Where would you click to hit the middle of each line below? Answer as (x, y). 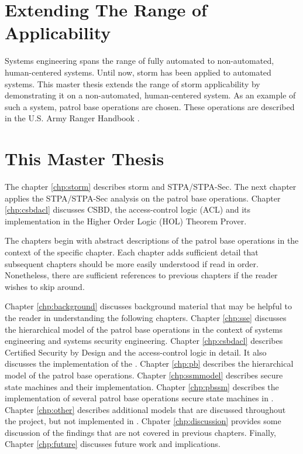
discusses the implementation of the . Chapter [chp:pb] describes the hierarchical (149, 363)
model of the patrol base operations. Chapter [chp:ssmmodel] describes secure (144, 375)
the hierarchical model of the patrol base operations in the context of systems (144, 329)
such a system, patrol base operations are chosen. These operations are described (150, 106)
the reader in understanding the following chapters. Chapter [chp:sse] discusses (146, 317)
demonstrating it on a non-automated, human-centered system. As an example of (150, 95)
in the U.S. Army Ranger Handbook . (72, 118)
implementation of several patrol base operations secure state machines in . (139, 398)
